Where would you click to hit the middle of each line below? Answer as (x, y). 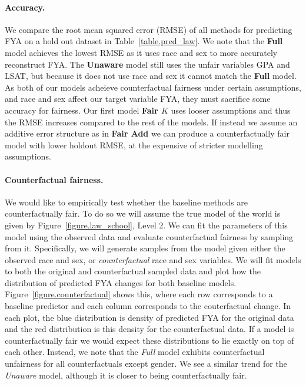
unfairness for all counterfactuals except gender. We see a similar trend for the (146, 364)
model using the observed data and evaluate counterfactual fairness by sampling (149, 236)
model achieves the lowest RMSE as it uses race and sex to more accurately (141, 52)
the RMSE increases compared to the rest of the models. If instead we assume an (151, 122)
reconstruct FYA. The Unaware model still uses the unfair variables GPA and (147, 64)
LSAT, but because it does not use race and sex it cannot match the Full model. (151, 76)
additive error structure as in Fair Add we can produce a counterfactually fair (147, 133)
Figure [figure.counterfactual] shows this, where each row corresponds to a (139, 294)
